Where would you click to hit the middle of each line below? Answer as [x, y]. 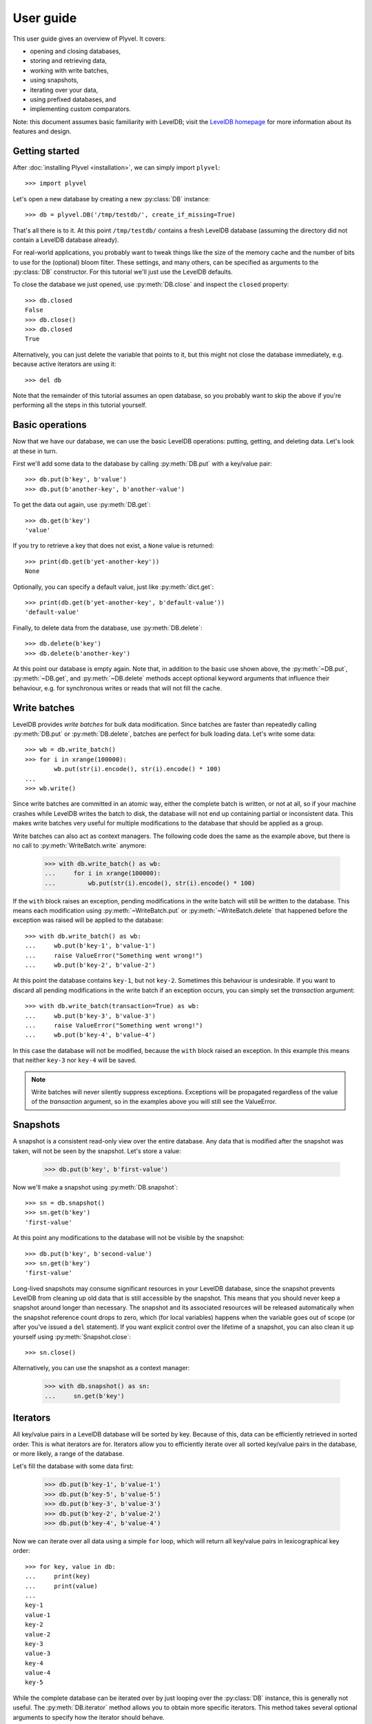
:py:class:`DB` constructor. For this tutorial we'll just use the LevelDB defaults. [123, 272]
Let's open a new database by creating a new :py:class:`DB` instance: [111, 199]
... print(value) [61, 1586]
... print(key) [58, 1576]
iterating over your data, [64, 90]
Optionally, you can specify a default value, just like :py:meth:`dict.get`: [113, 587]
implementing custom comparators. [80, 109]
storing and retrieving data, [68, 61]
